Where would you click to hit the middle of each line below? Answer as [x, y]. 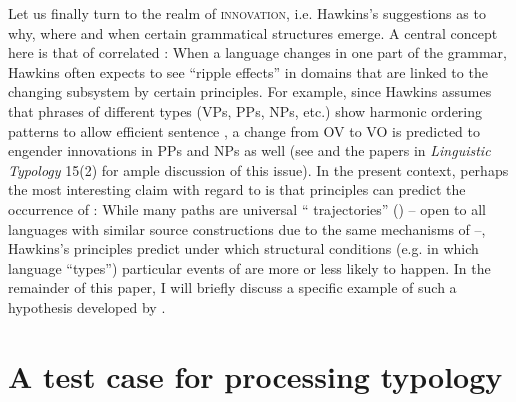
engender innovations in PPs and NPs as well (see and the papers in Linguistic [249, 150]
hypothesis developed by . [87, 306]
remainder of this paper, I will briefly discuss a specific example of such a [232, 287]
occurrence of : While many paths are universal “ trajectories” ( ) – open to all [247, 208]
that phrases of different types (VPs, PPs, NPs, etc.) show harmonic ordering [245, 110]
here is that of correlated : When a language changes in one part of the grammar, [257, 52]
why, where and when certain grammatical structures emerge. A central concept [253, 32]
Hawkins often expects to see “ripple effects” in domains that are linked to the [248, 71]
